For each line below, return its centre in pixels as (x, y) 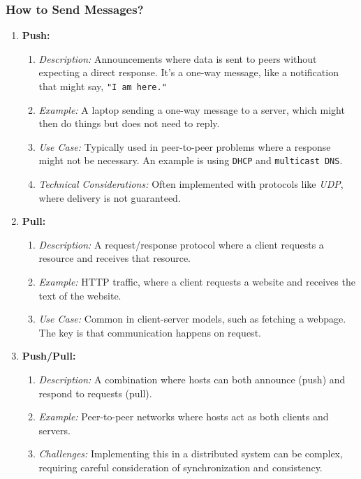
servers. (54, 430)
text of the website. (80, 295)
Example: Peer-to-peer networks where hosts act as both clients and (184, 417)
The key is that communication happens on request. (150, 332)
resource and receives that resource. (115, 258)
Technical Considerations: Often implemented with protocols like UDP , (191, 184)
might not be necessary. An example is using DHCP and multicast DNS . (191, 160)
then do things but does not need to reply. (129, 123)
